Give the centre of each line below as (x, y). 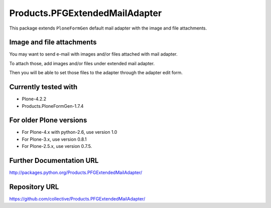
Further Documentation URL (54, 161)
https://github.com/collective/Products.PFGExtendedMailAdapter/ (77, 199)
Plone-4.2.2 (34, 99)
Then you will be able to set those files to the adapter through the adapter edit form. (96, 73)
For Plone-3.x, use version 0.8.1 (54, 139)
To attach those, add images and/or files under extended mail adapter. (82, 63)
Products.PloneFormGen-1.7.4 (53, 106)
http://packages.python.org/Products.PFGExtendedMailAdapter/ (76, 172)
